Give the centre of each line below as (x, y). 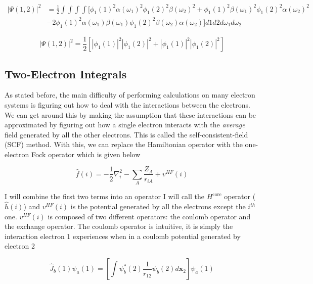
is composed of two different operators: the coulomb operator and (149, 216)
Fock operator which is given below (86, 154)
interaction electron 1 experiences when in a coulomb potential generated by (123, 236)
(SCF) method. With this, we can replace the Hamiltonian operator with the (124, 144)
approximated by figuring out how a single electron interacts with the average (125, 125)
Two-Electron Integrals (66, 74)
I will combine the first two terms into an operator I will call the (104, 196)
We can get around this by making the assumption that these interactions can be (130, 114)
